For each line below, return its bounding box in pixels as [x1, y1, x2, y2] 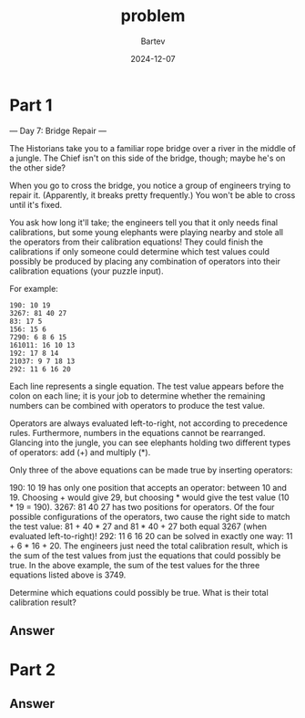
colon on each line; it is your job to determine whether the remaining [9, 390, 266, 401]
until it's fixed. [9, 199, 63, 210]
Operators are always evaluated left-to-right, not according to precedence [9, 417, 289, 429]
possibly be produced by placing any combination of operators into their [9, 255, 280, 266]
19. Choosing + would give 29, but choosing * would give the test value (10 [9, 492, 290, 503]
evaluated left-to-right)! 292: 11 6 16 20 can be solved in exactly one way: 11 [9, 530, 293, 541]
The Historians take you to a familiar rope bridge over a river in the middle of [9, 142, 296, 153]
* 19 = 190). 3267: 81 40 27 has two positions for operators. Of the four [9, 501, 275, 512]
